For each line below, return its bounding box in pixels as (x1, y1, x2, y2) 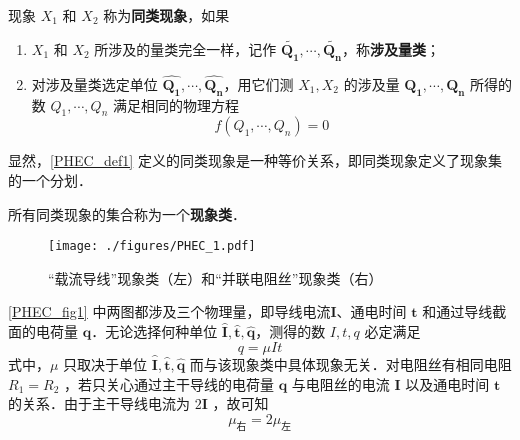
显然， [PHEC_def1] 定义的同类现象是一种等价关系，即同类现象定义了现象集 (8, 150, 502, 171)
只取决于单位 (63, 354, 148, 375)
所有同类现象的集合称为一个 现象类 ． (8, 203, 246, 224)
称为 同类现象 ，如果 (103, 5, 230, 25)
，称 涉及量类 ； (342, 38, 441, 59)
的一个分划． (8, 170, 92, 191)
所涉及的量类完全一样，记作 (94, 38, 277, 59)
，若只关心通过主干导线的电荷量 (63, 373, 274, 394)
